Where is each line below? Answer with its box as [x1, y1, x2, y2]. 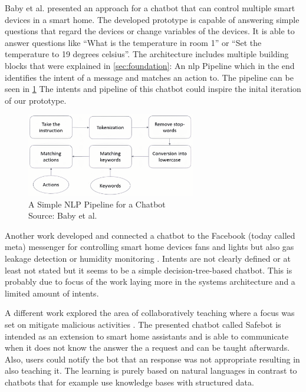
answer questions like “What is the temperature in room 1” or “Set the [5, 36, 262, 48]
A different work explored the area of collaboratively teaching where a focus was [5, 307, 295, 319]
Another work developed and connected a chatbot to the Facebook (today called [5, 229, 295, 241]
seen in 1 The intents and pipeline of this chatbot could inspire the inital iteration [5, 83, 301, 95]
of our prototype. [5, 94, 67, 106]
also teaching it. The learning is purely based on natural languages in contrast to [5, 364, 297, 377]
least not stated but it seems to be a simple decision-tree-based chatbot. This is [5, 263, 292, 276]
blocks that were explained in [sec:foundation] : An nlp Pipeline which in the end [5, 59, 295, 71]
